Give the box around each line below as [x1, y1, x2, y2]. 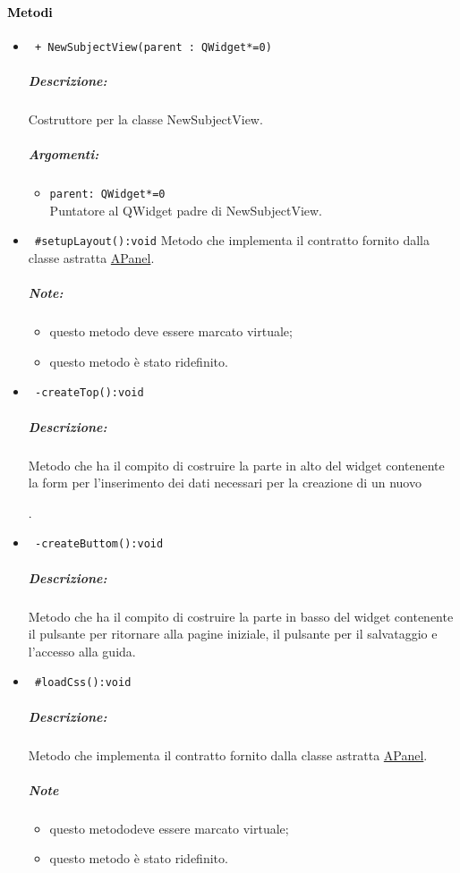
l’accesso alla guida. [28, 641, 136, 660]
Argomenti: [28, 145, 99, 164]
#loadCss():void [34, 676, 132, 690]
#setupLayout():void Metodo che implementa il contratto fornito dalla [34, 231, 430, 250]
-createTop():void [34, 386, 144, 400]
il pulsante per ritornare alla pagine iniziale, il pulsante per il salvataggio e [28, 624, 438, 643]
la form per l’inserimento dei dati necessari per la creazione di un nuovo [28, 473, 422, 492]
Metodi [7, 2, 53, 21]
